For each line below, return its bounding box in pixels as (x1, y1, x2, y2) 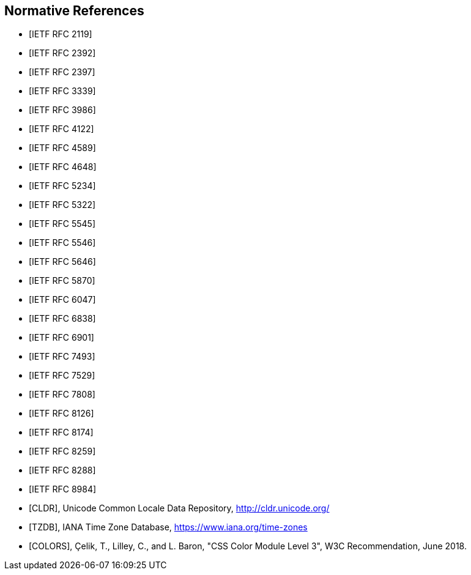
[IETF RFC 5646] (29, 256, 96, 267)
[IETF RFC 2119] (29, 29, 92, 40)
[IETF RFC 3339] (29, 86, 96, 97)
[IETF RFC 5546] (29, 237, 96, 248)
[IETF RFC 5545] (29, 218, 96, 229)
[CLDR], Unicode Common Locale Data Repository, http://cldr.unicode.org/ (29, 503, 330, 514)
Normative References (4, 3, 144, 18)
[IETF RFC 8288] (29, 465, 96, 476)
